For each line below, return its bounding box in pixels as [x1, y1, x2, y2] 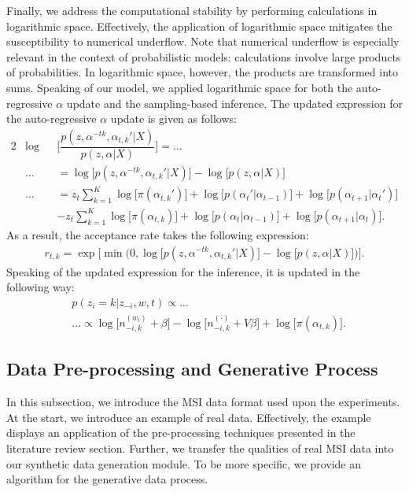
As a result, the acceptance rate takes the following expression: [6, 226, 309, 242]
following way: [6, 279, 75, 295]
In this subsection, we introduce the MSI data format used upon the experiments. [6, 394, 400, 410]
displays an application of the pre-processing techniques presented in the [6, 424, 356, 441]
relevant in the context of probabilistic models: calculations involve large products [6, 48, 401, 65]
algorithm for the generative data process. [6, 471, 208, 487]
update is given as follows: [110, 110, 237, 127]
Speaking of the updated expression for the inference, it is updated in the [6, 263, 360, 279]
